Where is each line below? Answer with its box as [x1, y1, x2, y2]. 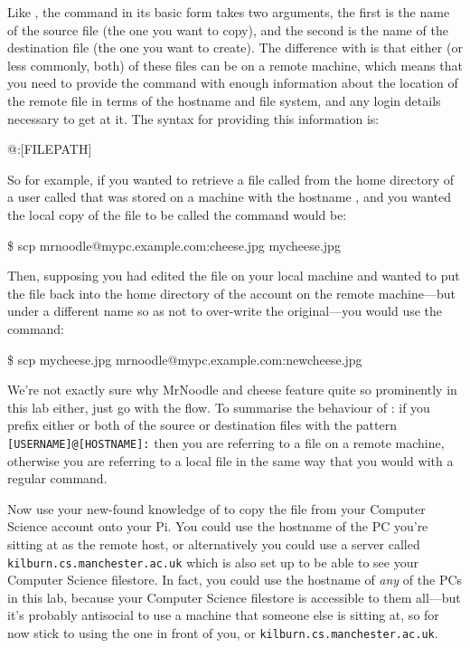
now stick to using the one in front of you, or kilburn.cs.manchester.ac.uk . [7, 623, 438, 642]
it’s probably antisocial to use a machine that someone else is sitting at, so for [7, 605, 439, 624]
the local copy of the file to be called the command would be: [7, 205, 347, 224]
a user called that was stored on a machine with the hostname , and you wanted [7, 187, 452, 206]
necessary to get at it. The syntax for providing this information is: [7, 109, 380, 128]
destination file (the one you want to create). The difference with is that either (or [7, 38, 463, 57]
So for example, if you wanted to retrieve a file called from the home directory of [7, 169, 455, 188]
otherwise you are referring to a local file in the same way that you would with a [7, 451, 454, 470]
